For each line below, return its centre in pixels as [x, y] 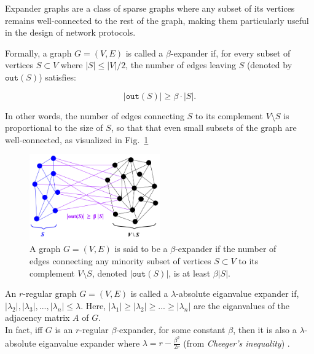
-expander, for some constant [171, 329]
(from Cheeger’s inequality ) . [237, 343]
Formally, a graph [38, 53]
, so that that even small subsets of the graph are [204, 128]
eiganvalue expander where [89, 343]
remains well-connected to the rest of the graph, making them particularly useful [157, 20]
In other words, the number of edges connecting [95, 115]
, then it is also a [265, 329]
